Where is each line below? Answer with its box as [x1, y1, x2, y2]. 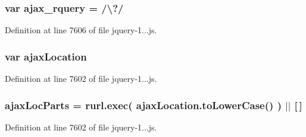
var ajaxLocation [5, 49, 87, 63]
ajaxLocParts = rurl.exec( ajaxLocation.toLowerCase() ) [5, 97, 282, 112]
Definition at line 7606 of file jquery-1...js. [5, 24, 157, 36]
